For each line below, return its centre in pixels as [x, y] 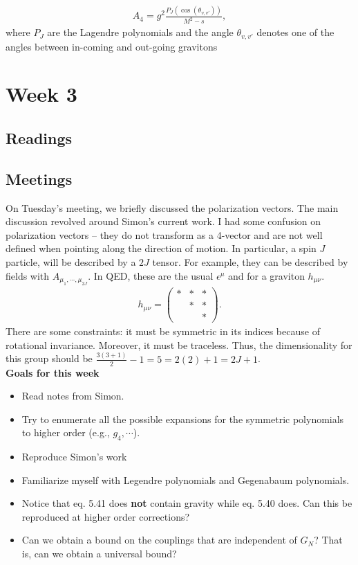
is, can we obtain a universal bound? [99, 554]
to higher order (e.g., [66, 432]
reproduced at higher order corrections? [106, 516]
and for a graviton [266, 275]
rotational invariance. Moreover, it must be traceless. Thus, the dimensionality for [179, 344]
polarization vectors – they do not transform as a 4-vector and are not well [164, 234]
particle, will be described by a [71, 262]
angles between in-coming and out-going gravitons [112, 46]
